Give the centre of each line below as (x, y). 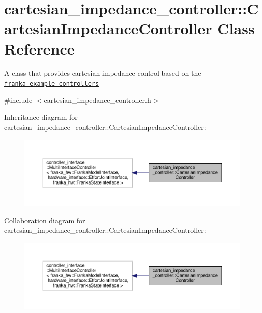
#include (18, 100)
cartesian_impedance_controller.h (97, 100)
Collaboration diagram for (45, 220)
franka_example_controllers (52, 84)
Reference (39, 48)
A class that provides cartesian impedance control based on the (103, 73)
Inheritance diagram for (41, 117)
